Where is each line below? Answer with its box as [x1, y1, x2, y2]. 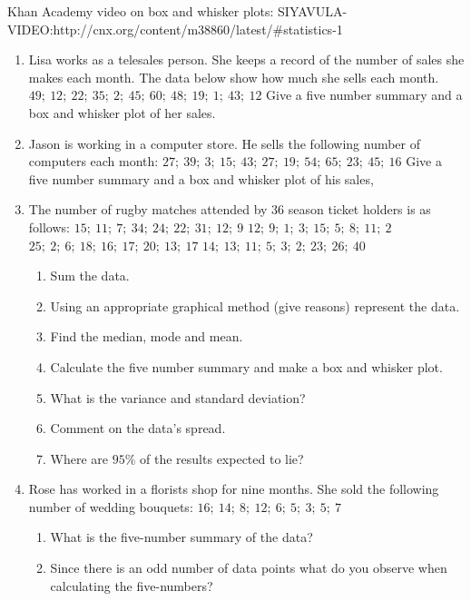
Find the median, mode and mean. [50, 327, 243, 346]
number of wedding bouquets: [28, 497, 193, 516]
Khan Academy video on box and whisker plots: [7, 2, 274, 20]
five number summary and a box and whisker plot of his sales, [28, 169, 374, 188]
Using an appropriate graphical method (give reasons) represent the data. [50, 296, 460, 315]
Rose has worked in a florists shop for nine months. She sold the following [28, 479, 439, 498]
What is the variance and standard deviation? [50, 388, 306, 407]
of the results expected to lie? [140, 448, 304, 468]
